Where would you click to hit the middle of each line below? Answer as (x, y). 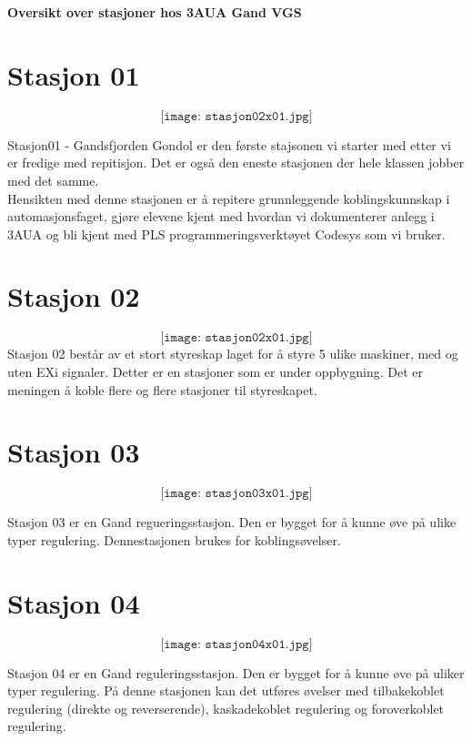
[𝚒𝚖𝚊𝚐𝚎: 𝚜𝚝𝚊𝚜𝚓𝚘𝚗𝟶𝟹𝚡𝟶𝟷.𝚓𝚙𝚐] (236, 494)
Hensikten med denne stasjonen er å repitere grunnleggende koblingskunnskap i (229, 198)
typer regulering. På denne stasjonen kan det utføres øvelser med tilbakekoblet (226, 690)
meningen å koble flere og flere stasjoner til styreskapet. (162, 389)
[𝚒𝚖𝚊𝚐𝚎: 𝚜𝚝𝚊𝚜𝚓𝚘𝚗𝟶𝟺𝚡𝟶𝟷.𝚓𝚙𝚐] (236, 644)
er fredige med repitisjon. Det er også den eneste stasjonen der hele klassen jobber (236, 162)
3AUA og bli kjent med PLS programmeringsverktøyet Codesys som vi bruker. (226, 233)
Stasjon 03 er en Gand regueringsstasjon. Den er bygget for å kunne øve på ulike (232, 522)
